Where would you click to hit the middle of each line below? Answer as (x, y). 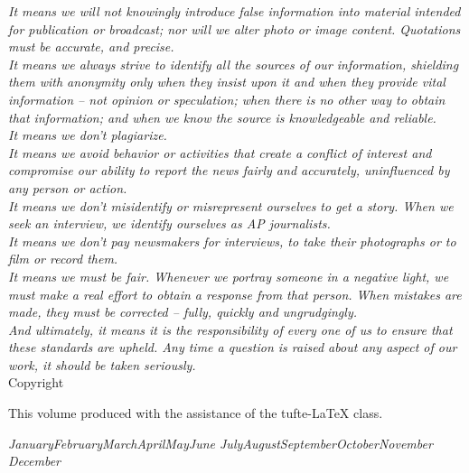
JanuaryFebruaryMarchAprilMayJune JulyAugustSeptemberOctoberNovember (220, 443)
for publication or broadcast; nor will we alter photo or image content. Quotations (234, 28)
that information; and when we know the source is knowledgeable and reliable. (222, 117)
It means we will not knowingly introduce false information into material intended (234, 11)
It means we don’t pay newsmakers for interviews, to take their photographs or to (232, 241)
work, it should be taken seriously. (102, 364)
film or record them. (63, 259)
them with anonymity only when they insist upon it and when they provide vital (227, 82)
